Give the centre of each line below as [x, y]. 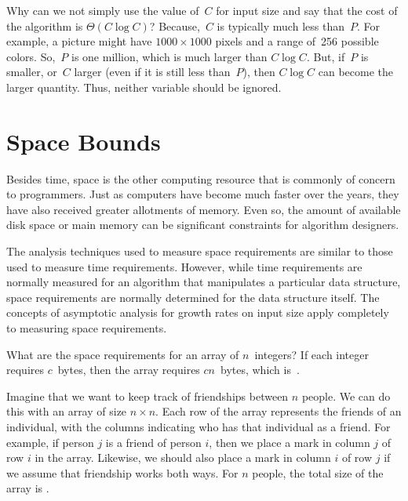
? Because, [175, 25]
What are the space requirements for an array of [123, 354]
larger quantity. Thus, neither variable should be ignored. [144, 87]
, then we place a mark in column [290, 442]
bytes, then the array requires [129, 370]
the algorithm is [45, 25]
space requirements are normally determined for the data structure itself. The [193, 297]
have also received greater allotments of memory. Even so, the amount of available [204, 209]
